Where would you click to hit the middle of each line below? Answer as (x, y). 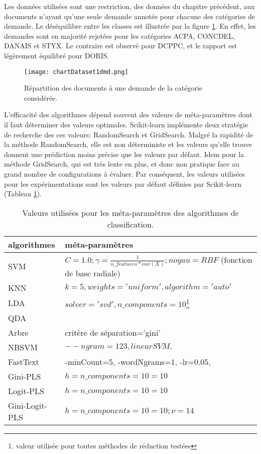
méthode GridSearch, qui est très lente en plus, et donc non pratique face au (122, 164)
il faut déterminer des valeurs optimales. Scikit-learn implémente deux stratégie (126, 124)
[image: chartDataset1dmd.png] (76, 72)
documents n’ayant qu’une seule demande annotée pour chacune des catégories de (130, 16)
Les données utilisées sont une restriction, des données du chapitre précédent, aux (129, 6)
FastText (24, 362)
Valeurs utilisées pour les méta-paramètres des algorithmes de (130, 212)
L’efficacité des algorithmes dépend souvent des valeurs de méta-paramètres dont (128, 115)
